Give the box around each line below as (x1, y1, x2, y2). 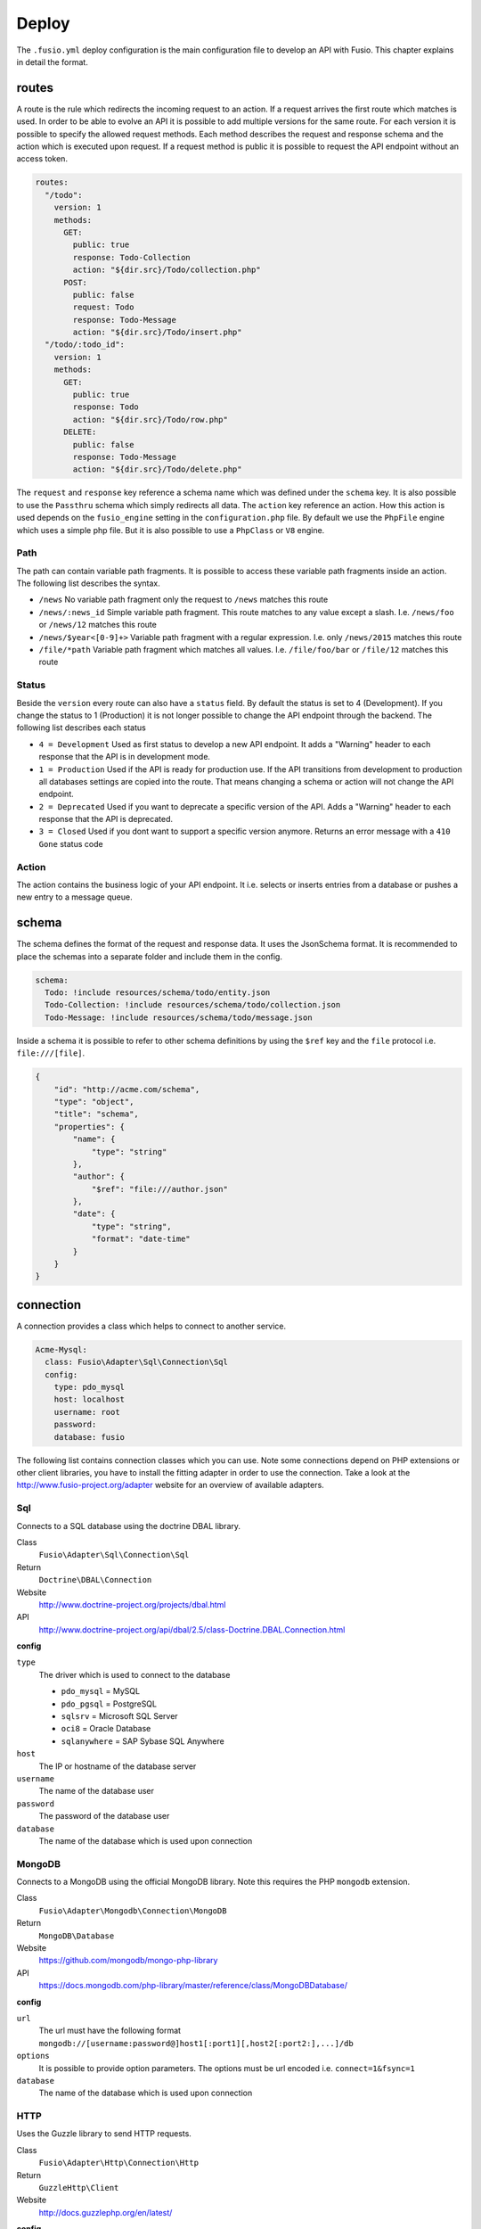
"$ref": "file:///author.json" (91, 1184, 229, 1194)
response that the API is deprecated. (38, 814, 174, 825)
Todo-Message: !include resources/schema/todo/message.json (45, 1012, 313, 1023)
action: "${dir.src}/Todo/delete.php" (72, 465, 242, 474)
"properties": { (53, 1122, 125, 1131)
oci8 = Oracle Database (61, 1723, 151, 1734)
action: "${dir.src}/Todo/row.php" (72, 415, 229, 424)
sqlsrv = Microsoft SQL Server (61, 1711, 178, 1722)
